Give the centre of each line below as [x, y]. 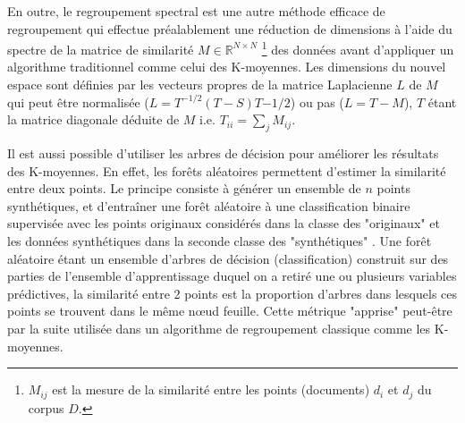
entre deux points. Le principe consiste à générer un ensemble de [184, 188]
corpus [46, 407]
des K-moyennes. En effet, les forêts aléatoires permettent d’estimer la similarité [227, 170]
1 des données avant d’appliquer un [358, 48]
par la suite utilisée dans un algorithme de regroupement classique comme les [219, 328]
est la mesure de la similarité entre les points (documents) [211, 389]
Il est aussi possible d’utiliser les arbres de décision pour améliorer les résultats [223, 153]
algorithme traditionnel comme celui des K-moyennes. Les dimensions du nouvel [227, 67]
